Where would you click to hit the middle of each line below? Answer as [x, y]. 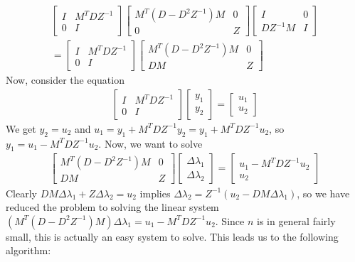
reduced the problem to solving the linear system [112, 207]
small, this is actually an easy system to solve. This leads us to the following [172, 236]
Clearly [21, 193]
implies [155, 193]
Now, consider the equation [65, 80]
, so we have [323, 193]
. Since [230, 220]
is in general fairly [296, 220]
